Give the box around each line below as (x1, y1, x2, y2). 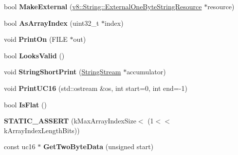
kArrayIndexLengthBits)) (4, 125, 80, 135)
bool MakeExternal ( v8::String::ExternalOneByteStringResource (4, 1, 202, 11)
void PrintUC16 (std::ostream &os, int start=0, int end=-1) (4, 83, 187, 93)
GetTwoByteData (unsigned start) (43, 141, 154, 152)
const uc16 (4, 141, 36, 152)
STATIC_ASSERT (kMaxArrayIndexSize (4, 116, 136, 126)
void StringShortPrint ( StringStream (4, 67, 121, 77)
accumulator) (127, 67, 166, 77)
